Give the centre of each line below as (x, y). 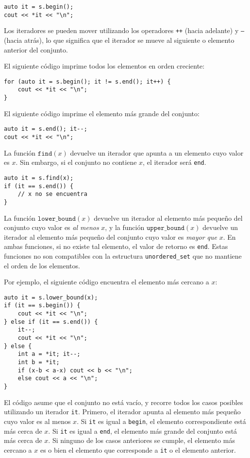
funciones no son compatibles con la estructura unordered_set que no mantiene (123, 255)
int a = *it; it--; (49, 354)
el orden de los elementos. (42, 265)
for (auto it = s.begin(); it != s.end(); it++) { (87, 81)
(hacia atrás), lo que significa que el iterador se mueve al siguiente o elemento (119, 40)
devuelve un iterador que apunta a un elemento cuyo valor (157, 152)
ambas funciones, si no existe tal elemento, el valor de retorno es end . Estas (116, 246)
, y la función (125, 227)
